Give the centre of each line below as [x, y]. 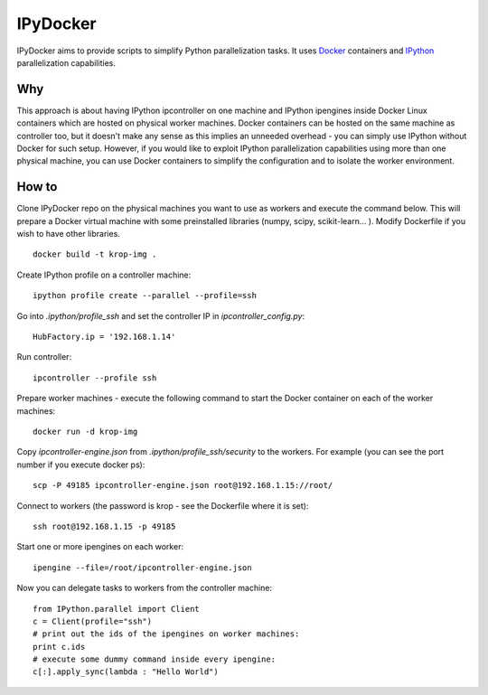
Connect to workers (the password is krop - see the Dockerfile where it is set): [163, 505]
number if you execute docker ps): [81, 465]
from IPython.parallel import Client [117, 609]
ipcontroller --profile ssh [95, 378]
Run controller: [44, 357]
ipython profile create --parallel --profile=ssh [145, 296]
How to [37, 187]
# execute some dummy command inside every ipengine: [154, 659]
